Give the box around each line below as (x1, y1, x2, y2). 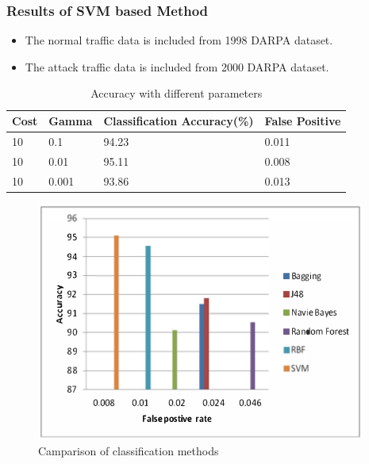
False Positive (264, 113, 341, 128)
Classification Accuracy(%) (103, 113, 254, 128)
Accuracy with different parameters (90, 85, 263, 102)
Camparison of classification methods (38, 443, 219, 459)
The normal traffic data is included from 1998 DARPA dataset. (25, 32, 333, 48)
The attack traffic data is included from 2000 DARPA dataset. (25, 58, 329, 75)
